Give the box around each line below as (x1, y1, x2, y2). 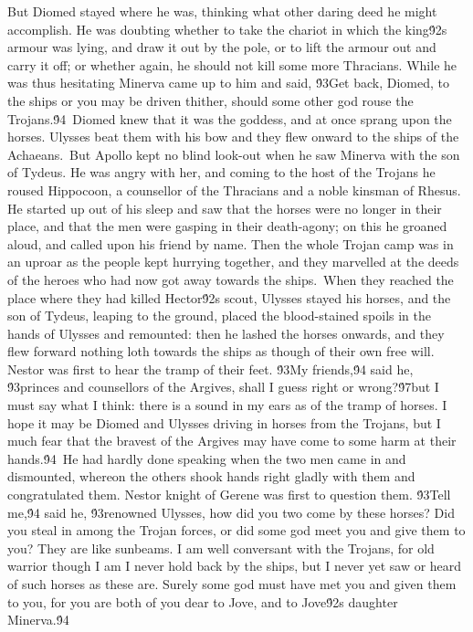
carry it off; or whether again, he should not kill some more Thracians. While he (7, 55, 457, 74)
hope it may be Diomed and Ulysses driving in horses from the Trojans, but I (7, 413, 441, 432)
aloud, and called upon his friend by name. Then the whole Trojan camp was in (7, 234, 454, 253)
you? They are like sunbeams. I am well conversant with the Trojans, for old (7, 538, 435, 557)
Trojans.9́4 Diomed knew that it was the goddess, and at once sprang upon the (7, 109, 452, 128)
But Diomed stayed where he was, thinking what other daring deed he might (7, 2, 437, 20)
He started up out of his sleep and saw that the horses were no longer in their (7, 198, 442, 217)
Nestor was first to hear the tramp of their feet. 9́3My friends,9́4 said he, (7, 359, 414, 378)
